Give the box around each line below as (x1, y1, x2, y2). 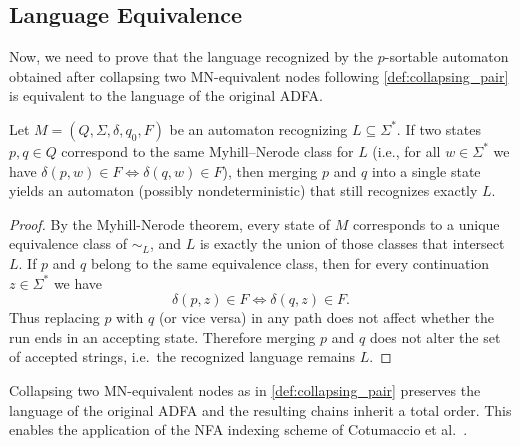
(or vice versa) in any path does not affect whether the (158, 307, 495, 328)
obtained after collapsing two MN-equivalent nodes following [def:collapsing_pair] (9, 65, 509, 86)
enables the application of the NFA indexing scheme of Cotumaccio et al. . (9, 419, 468, 440)
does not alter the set (369, 326, 501, 347)
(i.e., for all (372, 140, 441, 161)
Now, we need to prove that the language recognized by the (9, 46, 374, 67)
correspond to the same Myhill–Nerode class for (61, 140, 354, 161)
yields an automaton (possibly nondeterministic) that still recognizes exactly (9, 180, 478, 201)
